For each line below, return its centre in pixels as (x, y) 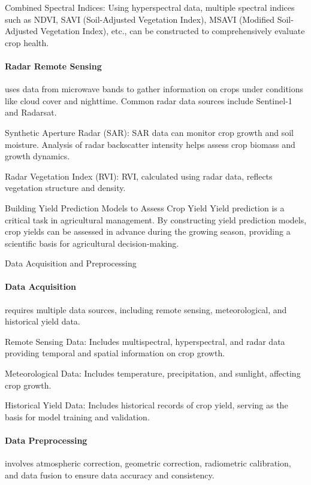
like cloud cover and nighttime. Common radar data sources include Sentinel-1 (149, 100)
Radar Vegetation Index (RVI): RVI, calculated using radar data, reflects (139, 176)
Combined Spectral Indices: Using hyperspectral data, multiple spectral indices (150, 7)
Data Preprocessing (46, 440)
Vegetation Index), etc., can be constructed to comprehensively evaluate (173, 31)
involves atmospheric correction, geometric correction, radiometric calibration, (148, 463)
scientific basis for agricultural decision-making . (92, 243)
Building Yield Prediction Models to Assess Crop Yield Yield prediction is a (145, 207)
